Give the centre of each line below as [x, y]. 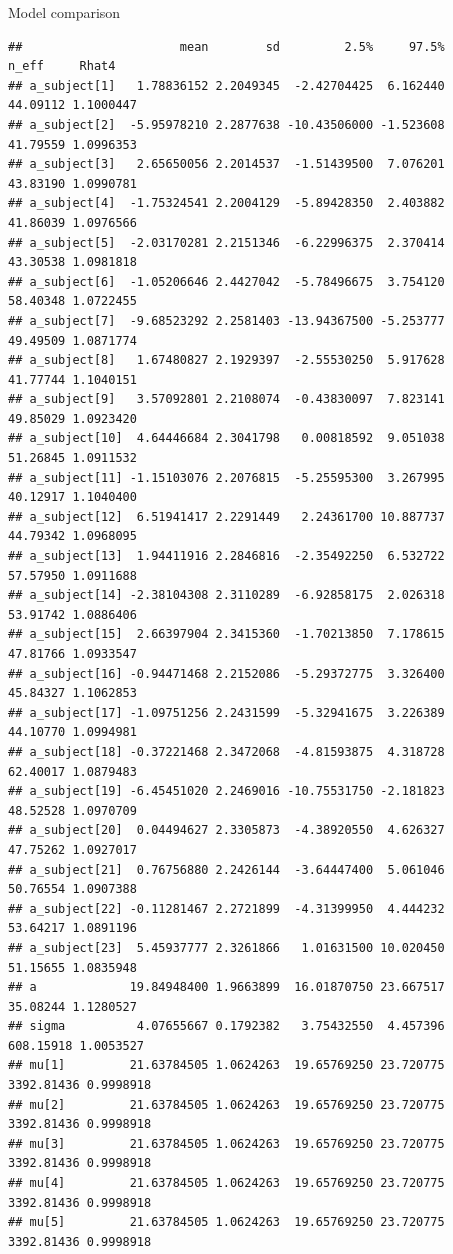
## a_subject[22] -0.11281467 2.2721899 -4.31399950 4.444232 [226, 908]
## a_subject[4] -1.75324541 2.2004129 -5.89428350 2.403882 [226, 203]
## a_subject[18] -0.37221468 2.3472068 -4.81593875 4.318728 [226, 751]
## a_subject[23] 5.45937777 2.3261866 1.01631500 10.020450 [226, 947]
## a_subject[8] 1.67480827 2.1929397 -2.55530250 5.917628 [226, 360]
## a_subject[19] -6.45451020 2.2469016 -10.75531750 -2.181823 [226, 791]
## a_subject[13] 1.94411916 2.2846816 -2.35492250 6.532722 [226, 556]
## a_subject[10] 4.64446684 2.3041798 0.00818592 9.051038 [226, 438]
